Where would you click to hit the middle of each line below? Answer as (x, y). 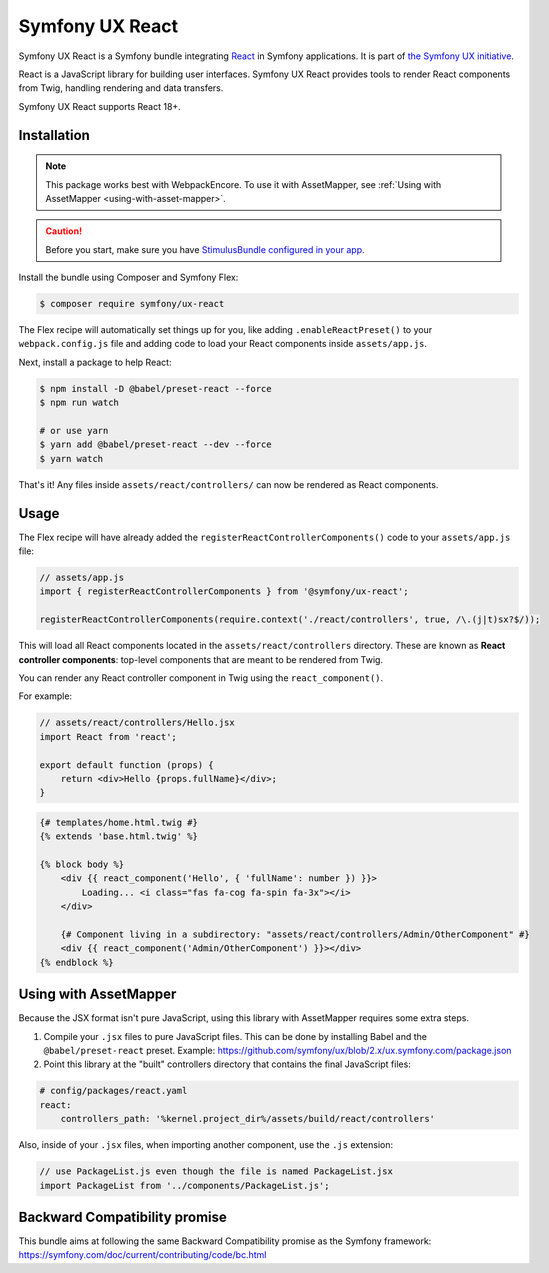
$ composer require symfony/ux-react (132, 304)
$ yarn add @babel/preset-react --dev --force (155, 444)
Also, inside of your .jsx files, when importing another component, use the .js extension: (206, 1145)
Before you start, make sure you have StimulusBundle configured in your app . (205, 249)
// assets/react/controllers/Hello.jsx (137, 723)
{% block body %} (82, 864)
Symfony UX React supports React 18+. (100, 106)
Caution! (64, 231)
